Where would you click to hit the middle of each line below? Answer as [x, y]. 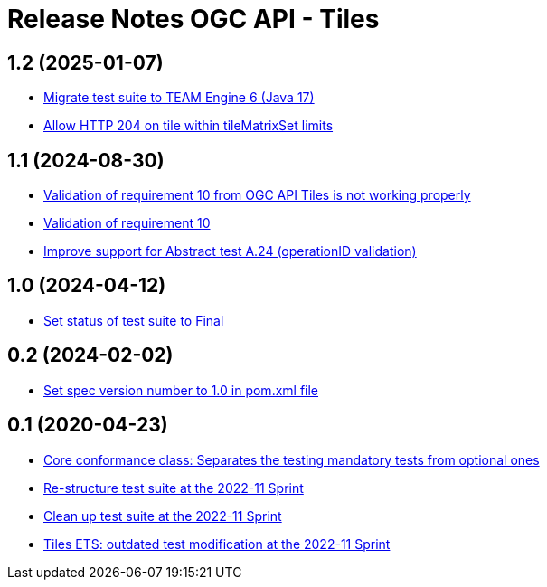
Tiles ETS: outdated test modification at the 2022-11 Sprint [217, 544]
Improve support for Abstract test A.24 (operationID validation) [230, 251]
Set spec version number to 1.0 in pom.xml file [181, 390]
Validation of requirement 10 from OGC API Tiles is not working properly [257, 195]
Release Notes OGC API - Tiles [193, 19]
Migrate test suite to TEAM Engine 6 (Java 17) [179, 98]
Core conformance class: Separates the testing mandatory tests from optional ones [292, 459]
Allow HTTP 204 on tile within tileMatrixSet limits [189, 126]
